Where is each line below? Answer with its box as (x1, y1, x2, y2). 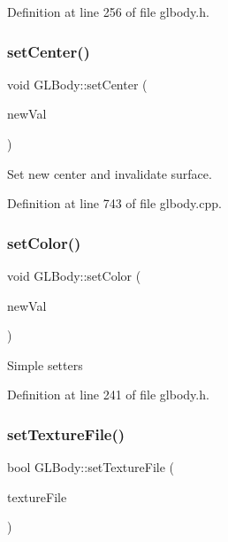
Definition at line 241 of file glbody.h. (7, 385, 209, 404)
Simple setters (7, 355, 83, 374)
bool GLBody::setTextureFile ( (7, 458, 175, 476)
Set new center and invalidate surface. (7, 164, 212, 182)
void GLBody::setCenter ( (7, 74, 148, 93)
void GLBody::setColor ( (7, 267, 141, 284)
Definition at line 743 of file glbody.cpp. (7, 194, 222, 213)
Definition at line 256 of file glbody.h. (7, 3, 209, 20)
